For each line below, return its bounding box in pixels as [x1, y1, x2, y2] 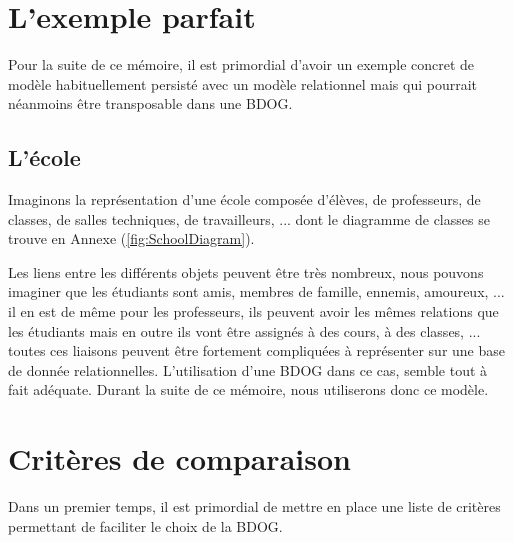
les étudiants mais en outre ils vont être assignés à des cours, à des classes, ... [8, 320, 481, 341]
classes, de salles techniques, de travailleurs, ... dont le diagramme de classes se [8, 208, 490, 229]
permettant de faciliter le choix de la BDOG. [8, 515, 283, 536]
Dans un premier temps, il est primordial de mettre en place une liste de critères [8, 496, 501, 517]
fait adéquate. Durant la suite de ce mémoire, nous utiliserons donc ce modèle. [8, 379, 489, 400]
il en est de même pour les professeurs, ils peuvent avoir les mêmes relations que [8, 301, 499, 322]
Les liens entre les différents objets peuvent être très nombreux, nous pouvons [8, 261, 484, 282]
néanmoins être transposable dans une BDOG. [8, 93, 293, 114]
